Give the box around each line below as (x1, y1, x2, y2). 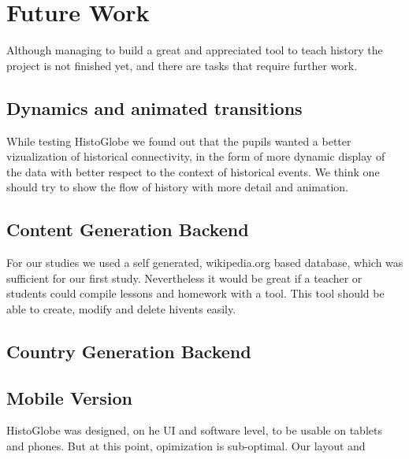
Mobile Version (6, 385, 132, 409)
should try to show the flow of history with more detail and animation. (6, 179, 348, 195)
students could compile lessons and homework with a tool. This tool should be (6, 285, 385, 302)
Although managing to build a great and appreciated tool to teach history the (6, 42, 383, 58)
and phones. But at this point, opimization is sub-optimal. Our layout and (6, 438, 366, 454)
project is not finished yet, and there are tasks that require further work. (6, 57, 358, 73)
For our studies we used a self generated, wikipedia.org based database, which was (6, 254, 403, 271)
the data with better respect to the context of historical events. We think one (6, 163, 380, 180)
